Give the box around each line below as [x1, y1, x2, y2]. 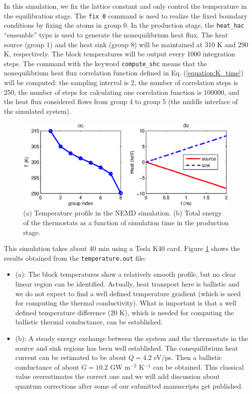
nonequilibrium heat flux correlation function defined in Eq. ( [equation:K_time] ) [4, 68, 244, 78]
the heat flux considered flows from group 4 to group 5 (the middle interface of [4, 96, 238, 107]
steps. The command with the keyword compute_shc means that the [4, 58, 207, 68]
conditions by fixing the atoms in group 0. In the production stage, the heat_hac [4, 20, 244, 30]
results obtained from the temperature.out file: [4, 252, 146, 263]
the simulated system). [4, 106, 71, 116]
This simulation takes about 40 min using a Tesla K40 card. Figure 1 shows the [4, 243, 240, 253]
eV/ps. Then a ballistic [154, 352, 222, 362]
